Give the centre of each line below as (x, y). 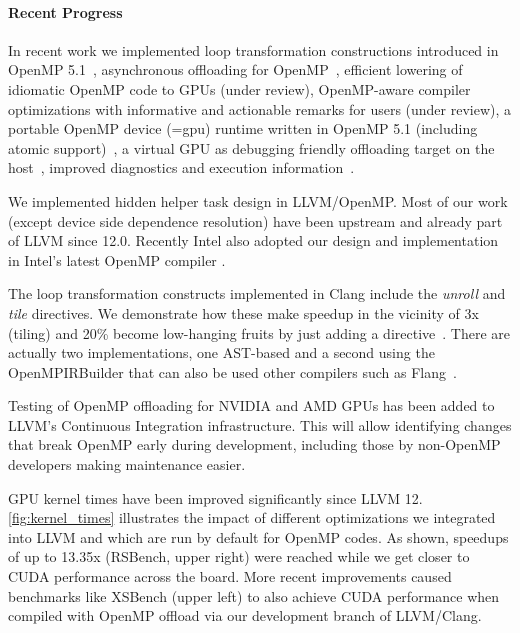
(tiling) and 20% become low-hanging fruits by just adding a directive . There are (259, 332)
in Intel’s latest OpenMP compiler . (117, 259)
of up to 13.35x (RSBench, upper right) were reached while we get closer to (239, 556)
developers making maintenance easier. (127, 464)
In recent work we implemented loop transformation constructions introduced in (253, 49)
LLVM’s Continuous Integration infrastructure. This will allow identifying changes (260, 424)
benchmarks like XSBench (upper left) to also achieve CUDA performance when (254, 595)
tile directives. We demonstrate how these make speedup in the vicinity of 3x (243, 312)
